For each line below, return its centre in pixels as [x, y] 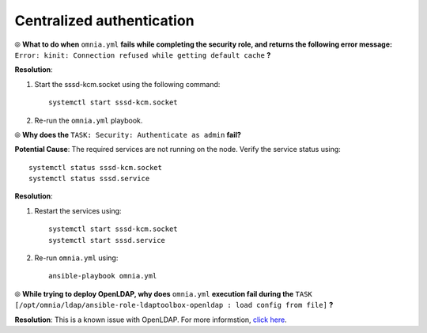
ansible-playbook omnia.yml [103, 276]
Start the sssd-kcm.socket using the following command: [127, 84]
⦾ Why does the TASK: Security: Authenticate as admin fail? [128, 134]
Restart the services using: [78, 210]
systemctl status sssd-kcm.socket [95, 167]
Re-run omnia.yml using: [76, 258]
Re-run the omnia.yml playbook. [89, 120]
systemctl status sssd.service [89, 179]
